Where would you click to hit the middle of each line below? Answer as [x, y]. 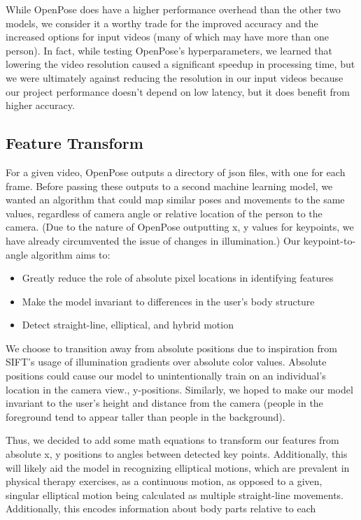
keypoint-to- [330, 240]
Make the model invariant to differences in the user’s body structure [168, 301]
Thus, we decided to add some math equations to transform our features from [172, 440]
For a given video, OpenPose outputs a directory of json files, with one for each [176, 172]
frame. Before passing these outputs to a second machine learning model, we [169, 186]
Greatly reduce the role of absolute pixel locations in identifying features [178, 278]
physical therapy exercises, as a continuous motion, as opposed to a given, [164, 481]
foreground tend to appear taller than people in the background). [146, 416]
